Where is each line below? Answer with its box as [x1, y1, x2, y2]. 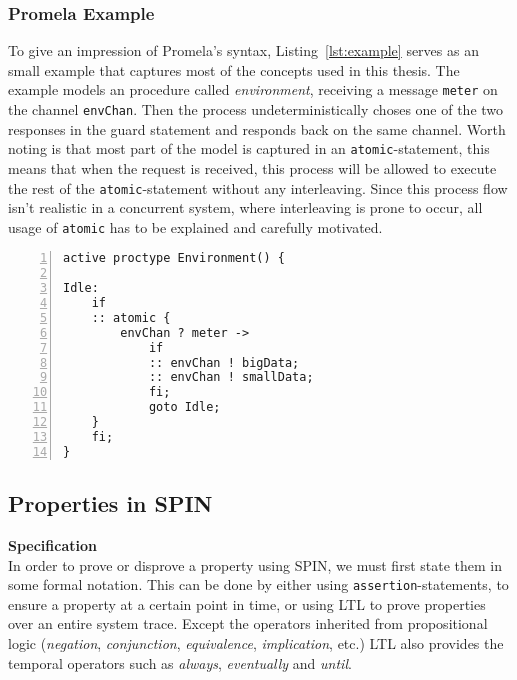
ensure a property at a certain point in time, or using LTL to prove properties [8, 593, 486, 614]
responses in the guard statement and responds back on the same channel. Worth [8, 118, 506, 139]
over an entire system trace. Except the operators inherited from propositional [8, 613, 488, 634]
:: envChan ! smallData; [148, 370, 314, 385]
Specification [8, 534, 97, 555]
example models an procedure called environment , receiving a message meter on [8, 79, 498, 100]
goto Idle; [148, 400, 221, 415]
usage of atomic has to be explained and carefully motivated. [8, 216, 383, 237]
